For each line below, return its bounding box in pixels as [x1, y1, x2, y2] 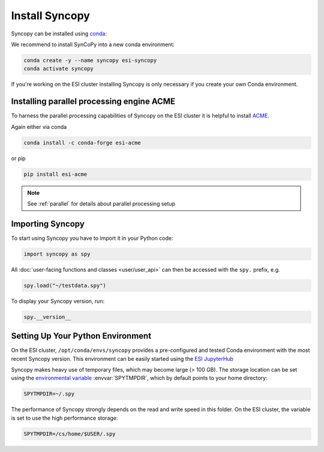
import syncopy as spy [23, 251, 91, 257]
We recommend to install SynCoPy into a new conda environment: [11, 41, 175, 48]
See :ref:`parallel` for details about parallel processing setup [27, 200, 176, 207]
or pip [11, 155, 26, 162]
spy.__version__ [23, 314, 72, 320]
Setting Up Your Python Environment [11, 331, 152, 341]
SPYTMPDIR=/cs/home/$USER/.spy [23, 430, 116, 437]
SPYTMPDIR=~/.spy [23, 390, 75, 397]
